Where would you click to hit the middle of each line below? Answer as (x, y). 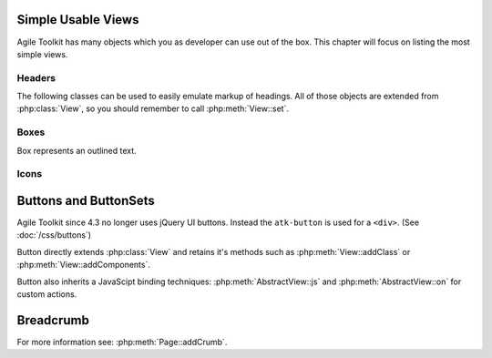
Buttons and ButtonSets (86, 200)
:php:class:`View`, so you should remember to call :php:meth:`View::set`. (153, 108)
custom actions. (47, 294)
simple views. (42, 54)
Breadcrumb (53, 320)
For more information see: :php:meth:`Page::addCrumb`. (122, 342)
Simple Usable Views (78, 20)
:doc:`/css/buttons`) (54, 235)
